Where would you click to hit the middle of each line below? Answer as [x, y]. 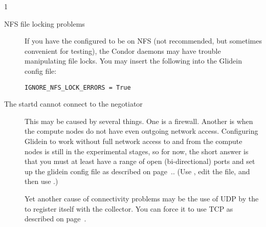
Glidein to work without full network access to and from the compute [134, 141]
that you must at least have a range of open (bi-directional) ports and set [140, 161]
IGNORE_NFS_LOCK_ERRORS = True [78, 87]
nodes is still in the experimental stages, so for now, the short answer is [137, 151]
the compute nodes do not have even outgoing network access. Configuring [141, 131]
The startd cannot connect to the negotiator [73, 104]
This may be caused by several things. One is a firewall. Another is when [139, 121]
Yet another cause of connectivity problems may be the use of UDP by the [142, 198]
